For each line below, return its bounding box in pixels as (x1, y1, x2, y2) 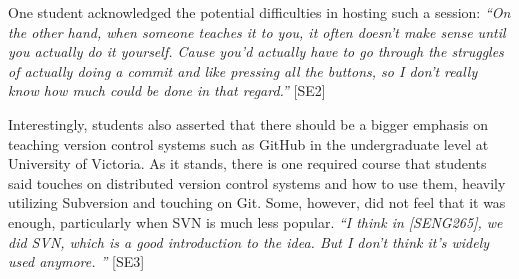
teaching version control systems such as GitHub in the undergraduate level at (8, 133, 489, 154)
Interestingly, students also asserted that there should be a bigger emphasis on (8, 113, 488, 134)
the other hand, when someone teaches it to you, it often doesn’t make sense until (8, 21, 506, 42)
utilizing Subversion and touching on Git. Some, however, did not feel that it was (8, 192, 506, 213)
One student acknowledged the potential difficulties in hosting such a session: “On (8, 2, 511, 22)
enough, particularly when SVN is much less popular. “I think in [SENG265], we (8, 211, 503, 232)
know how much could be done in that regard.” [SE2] (8, 80, 326, 101)
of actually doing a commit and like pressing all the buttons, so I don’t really (8, 60, 478, 81)
